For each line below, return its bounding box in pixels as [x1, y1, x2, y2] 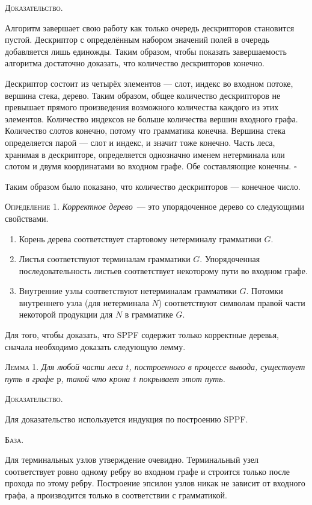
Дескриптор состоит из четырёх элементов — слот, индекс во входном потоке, [5, 77, 293, 89]
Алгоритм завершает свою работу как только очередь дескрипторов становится [5, 21, 295, 34]
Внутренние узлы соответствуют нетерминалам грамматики [19, 284, 237, 297]
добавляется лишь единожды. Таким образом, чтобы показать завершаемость [5, 45, 287, 57]
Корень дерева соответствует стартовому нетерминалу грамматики [19, 232, 262, 245]
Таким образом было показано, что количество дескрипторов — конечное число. [5, 180, 301, 192]
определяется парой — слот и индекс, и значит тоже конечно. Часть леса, [5, 136, 275, 148]
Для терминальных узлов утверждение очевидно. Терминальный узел [5, 453, 258, 466]
